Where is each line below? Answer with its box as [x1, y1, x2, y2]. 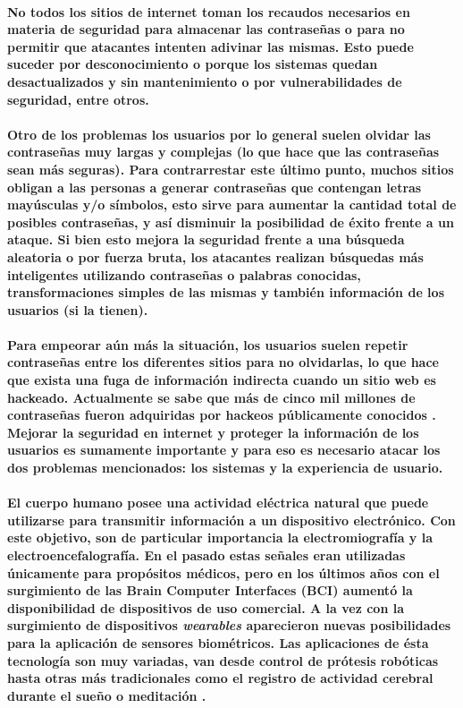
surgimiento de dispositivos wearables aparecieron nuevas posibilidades [7, 616, 451, 635]
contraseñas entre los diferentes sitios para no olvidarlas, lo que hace [7, 353, 439, 371]
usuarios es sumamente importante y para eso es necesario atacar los [7, 440, 441, 459]
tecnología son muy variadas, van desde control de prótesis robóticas [7, 651, 439, 670]
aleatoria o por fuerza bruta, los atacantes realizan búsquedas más [7, 247, 424, 266]
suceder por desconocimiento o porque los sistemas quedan [7, 55, 378, 73]
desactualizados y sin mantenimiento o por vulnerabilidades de [7, 72, 402, 90]
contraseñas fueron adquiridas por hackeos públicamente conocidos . [7, 405, 436, 424]
